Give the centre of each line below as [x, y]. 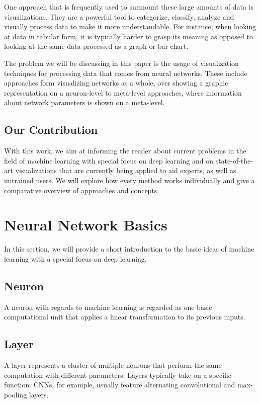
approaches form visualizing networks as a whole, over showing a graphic [116, 83]
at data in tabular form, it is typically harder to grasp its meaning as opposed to [128, 36]
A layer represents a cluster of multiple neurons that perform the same [113, 365]
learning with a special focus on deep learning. [75, 258]
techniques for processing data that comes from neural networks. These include [126, 73]
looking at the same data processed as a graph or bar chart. [96, 46]
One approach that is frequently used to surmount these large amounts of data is [129, 7]
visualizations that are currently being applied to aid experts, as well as [126, 170]
